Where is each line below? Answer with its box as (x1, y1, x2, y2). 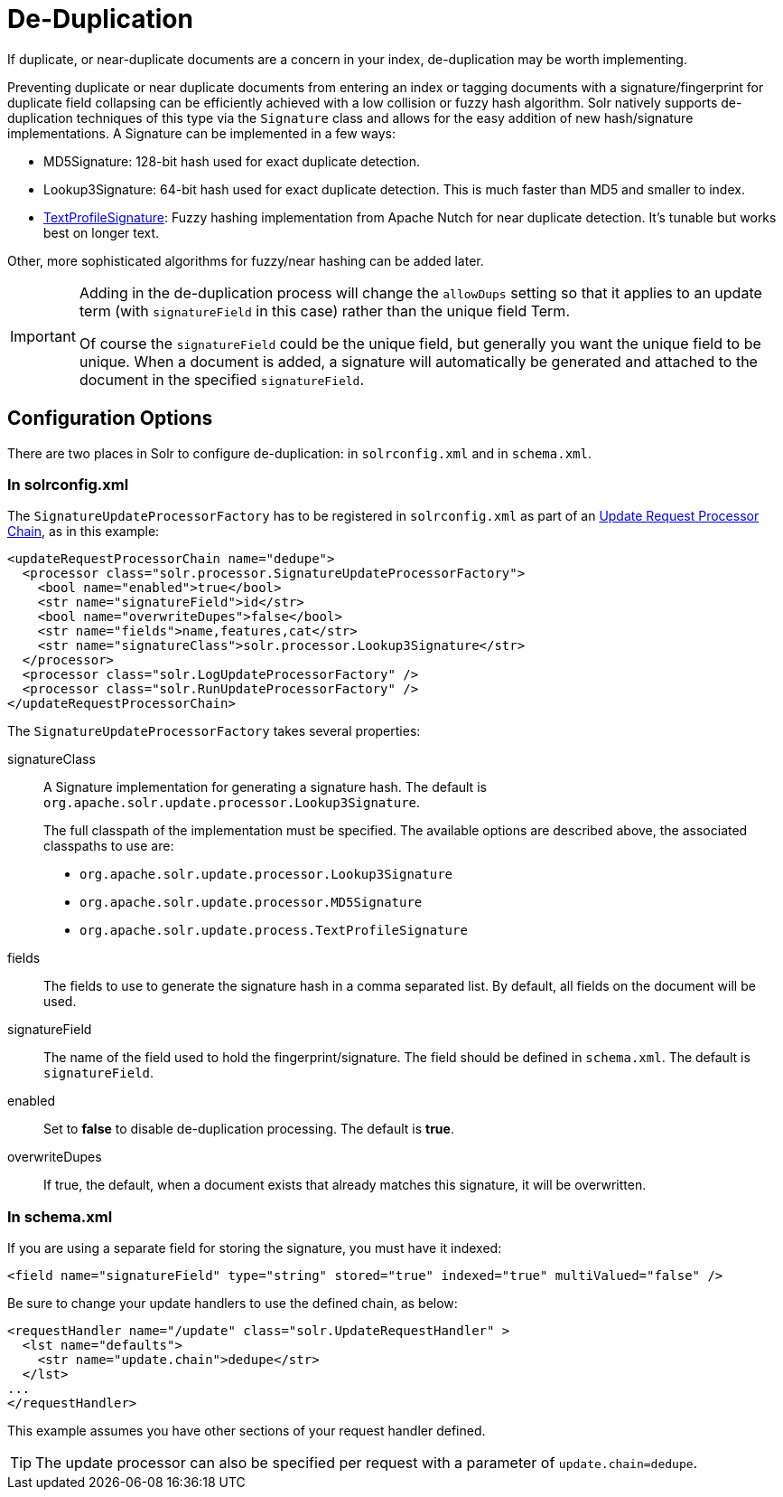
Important (10, 326, 76, 345)
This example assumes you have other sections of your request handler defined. (7, 1423, 486, 1439)
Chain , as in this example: (7, 523, 160, 540)
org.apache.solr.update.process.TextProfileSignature (79, 923, 468, 938)
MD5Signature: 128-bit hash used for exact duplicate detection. (43, 153, 421, 169)
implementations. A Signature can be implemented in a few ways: (7, 125, 396, 141)
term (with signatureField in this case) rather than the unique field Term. (79, 301, 570, 320)
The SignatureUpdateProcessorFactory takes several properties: (7, 723, 421, 739)
